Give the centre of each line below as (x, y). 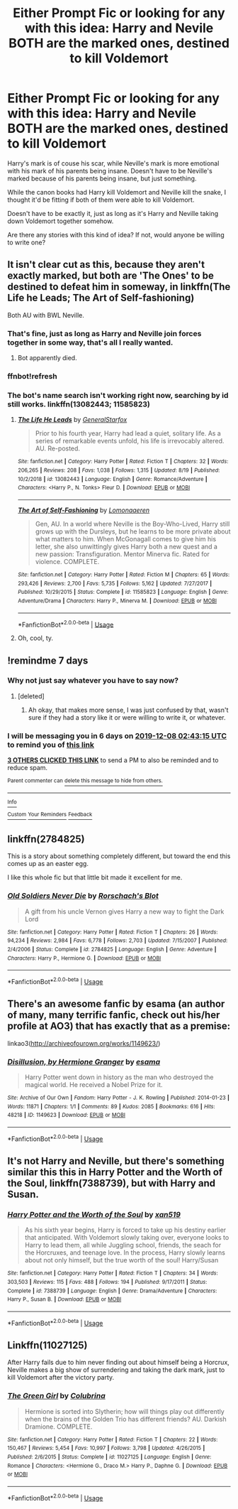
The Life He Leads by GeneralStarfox (72, 420)
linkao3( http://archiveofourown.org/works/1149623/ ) (84, 1043)
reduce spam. (28, 768)
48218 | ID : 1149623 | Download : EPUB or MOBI (67, 1115)
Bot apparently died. (47, 358)
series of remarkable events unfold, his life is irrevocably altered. (130, 441)
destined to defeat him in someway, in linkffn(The (119, 287)
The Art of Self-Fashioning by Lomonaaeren (84, 510)
